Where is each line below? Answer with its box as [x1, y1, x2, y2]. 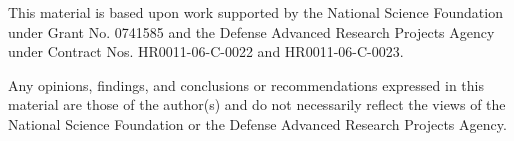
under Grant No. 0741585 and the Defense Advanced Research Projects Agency [8, 21, 495, 42]
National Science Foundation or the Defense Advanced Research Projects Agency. [8, 113, 507, 134]
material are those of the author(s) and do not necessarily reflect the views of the [8, 94, 506, 115]
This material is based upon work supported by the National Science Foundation [8, 2, 503, 22]
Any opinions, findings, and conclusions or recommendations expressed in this [8, 74, 484, 95]
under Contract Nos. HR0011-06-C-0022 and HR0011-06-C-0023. [8, 41, 404, 62]
